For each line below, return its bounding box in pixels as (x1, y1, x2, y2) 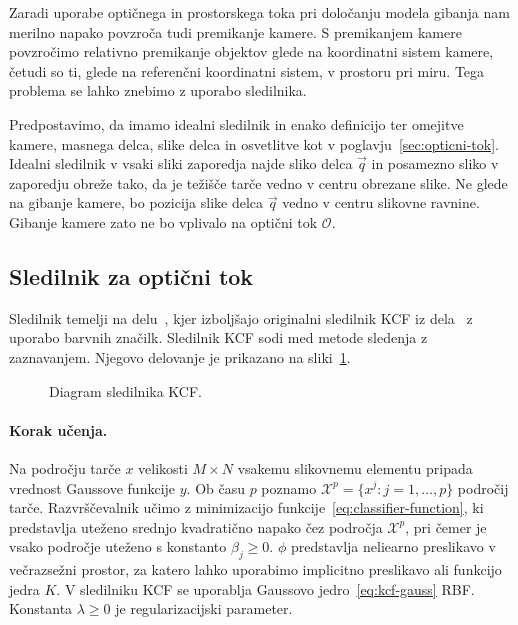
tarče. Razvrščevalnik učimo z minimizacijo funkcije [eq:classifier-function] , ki (9, 497, 484, 518)
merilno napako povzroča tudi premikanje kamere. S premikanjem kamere (9, 21, 462, 42)
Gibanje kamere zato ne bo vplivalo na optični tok (9, 211, 318, 232)
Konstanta (9, 598, 73, 619)
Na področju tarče (9, 457, 121, 478)
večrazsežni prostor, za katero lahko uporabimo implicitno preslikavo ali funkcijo (9, 559, 502, 580)
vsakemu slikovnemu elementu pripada (237, 457, 473, 478)
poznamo (261, 477, 317, 498)
